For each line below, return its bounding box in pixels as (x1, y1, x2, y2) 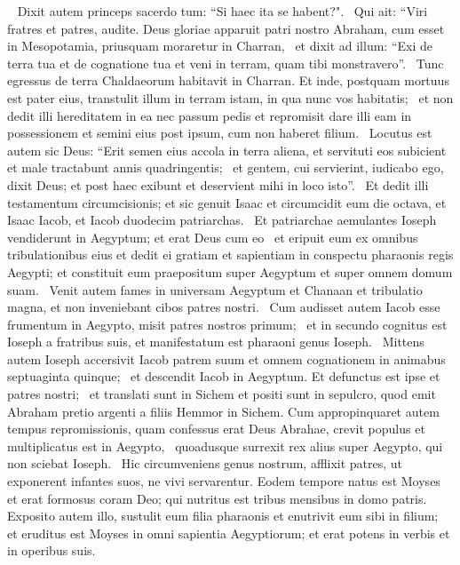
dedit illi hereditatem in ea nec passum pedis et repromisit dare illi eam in (7, 106, 412, 124)
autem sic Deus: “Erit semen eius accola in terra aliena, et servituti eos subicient (7, 140, 447, 159)
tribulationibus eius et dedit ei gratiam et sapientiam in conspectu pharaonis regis (7, 245, 454, 264)
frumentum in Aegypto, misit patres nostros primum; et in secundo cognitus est (7, 314, 448, 333)
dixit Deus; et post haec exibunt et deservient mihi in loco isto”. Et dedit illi (7, 175, 429, 194)
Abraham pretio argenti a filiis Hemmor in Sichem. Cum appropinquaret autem (7, 402, 440, 420)
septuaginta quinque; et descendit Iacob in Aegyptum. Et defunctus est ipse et (7, 367, 440, 386)
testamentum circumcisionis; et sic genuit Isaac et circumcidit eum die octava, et (7, 193, 447, 211)
